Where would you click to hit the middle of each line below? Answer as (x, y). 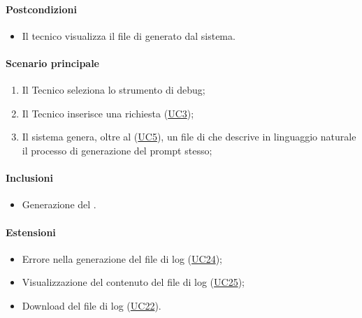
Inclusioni (29, 178)
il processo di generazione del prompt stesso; (117, 150)
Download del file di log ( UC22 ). (92, 305)
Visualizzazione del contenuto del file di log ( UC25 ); (133, 282)
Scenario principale (52, 63)
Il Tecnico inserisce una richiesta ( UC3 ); (108, 113)
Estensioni (31, 232)
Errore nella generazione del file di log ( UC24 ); (122, 258)
